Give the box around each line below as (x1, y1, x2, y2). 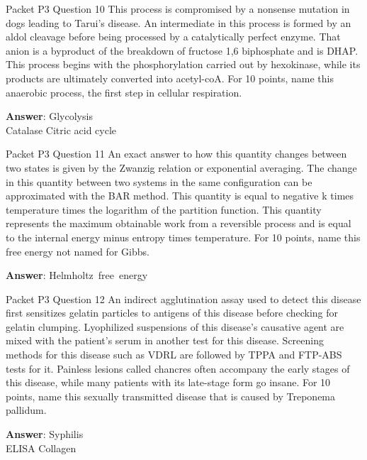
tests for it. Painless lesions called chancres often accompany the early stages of (6, 361, 350, 376)
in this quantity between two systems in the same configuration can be (6, 174, 312, 189)
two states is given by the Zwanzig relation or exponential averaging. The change (6, 160, 357, 175)
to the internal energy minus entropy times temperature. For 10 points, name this (6, 229, 361, 244)
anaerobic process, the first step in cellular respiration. (6, 84, 242, 99)
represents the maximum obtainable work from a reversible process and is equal (6, 216, 351, 231)
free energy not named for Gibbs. (6, 243, 149, 258)
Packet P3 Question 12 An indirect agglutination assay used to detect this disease (6, 291, 361, 306)
